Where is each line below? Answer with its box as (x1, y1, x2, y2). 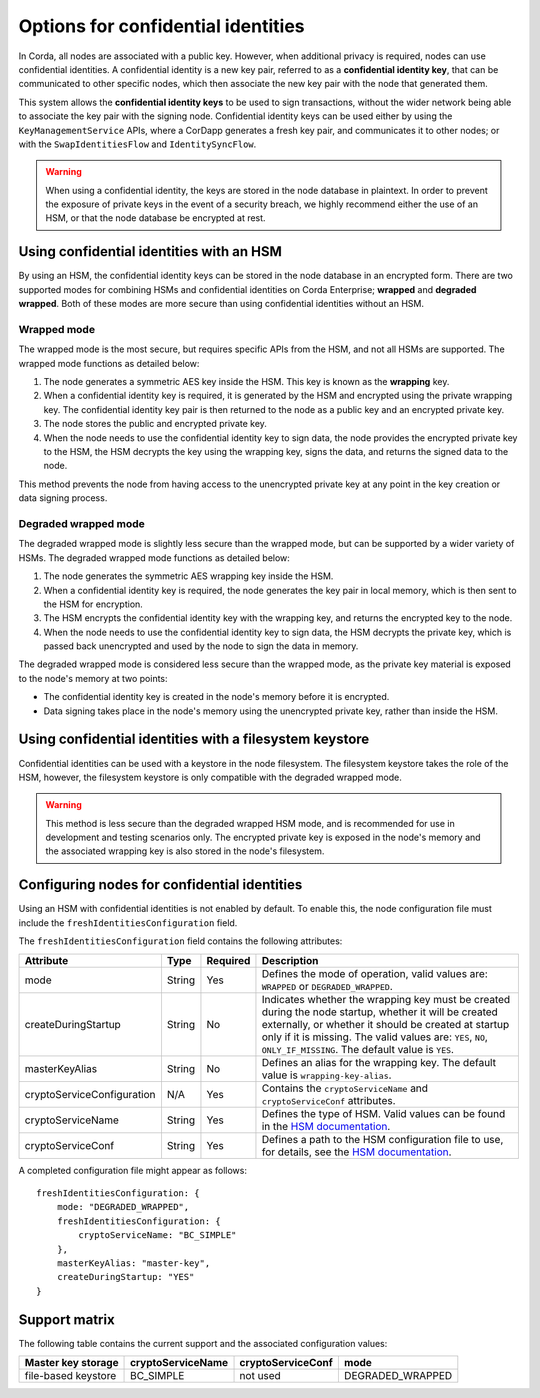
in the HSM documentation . (261, 1119, 391, 1133)
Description (261, 953, 319, 967)
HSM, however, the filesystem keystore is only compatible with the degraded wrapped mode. (18, 771, 402, 783)
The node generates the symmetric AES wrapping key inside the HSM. (43, 570, 334, 582)
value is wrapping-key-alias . (261, 1068, 392, 1082)
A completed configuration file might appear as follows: (18, 1164, 247, 1176)
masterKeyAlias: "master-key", (56, 1257, 211, 1269)
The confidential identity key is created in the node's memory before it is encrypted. (43, 691, 390, 703)
